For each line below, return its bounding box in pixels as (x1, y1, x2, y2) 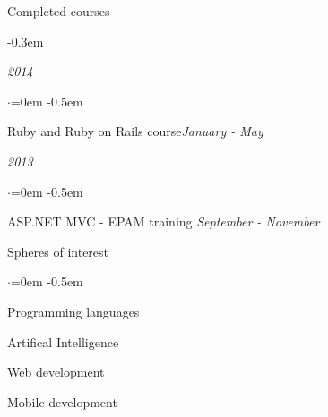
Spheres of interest (7, 242, 109, 260)
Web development (7, 362, 105, 381)
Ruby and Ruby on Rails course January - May (7, 122, 263, 140)
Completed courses (7, 2, 110, 20)
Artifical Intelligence (7, 332, 119, 351)
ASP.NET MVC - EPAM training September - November (7, 212, 320, 231)
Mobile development (7, 392, 117, 411)
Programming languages (7, 302, 140, 320)
